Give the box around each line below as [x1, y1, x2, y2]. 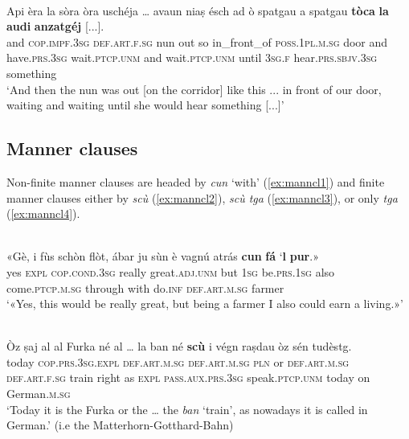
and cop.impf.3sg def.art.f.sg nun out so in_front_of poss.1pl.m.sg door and [6, 33, 388, 50]
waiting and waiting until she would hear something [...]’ [6, 96, 284, 113]
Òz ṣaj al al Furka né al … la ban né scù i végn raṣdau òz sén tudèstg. [6, 338, 352, 355]
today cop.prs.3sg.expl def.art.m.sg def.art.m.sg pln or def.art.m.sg [6, 353, 350, 370]
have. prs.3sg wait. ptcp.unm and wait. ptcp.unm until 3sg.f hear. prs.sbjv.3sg [6, 49, 378, 66]
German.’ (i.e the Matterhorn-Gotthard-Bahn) [6, 416, 234, 433]
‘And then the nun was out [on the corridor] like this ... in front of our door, [6, 80, 382, 97]
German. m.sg [6, 385, 71, 402]
